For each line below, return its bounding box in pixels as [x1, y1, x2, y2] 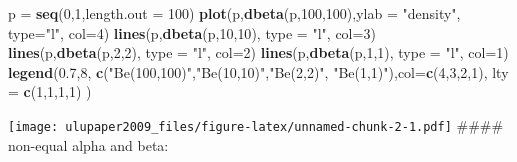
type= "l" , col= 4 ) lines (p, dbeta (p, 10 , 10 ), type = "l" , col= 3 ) [8, 22, 376, 43]
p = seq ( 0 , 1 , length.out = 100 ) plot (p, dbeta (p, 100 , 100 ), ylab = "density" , [8, 3, 461, 23]
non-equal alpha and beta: [8, 134, 169, 155]
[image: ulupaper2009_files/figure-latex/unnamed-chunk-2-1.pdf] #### [8, 114, 504, 135]
